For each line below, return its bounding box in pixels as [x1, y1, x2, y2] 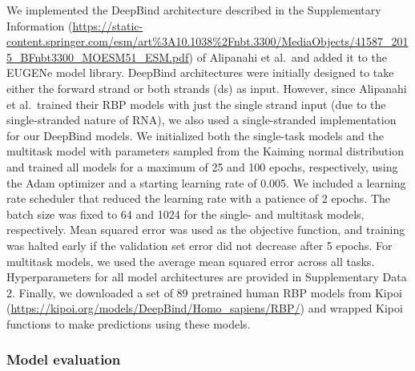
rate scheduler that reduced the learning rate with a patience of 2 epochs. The [6, 190, 391, 207]
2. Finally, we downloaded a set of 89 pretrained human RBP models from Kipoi [6, 284, 402, 300]
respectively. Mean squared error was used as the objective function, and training [6, 221, 405, 238]
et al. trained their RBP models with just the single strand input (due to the [6, 95, 386, 112]
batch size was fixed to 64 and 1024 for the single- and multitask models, [6, 205, 365, 222]
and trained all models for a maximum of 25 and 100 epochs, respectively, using [6, 158, 398, 175]
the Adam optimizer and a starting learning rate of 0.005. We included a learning [6, 174, 406, 191]
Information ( [6, 17, 73, 34]
